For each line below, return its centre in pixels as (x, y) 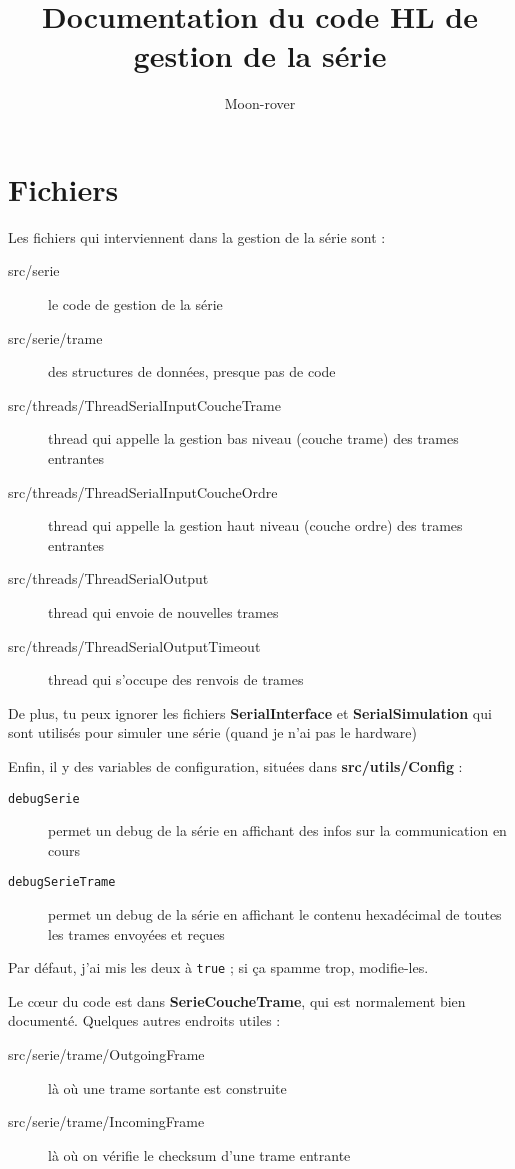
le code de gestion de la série (135, 304)
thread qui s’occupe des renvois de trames (176, 679)
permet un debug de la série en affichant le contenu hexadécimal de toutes (275, 914)
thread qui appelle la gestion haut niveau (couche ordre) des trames (255, 525)
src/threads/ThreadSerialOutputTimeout (134, 645)
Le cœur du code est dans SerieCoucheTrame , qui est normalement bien (237, 1000)
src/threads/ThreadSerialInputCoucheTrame (144, 404)
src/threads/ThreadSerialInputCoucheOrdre (143, 491)
